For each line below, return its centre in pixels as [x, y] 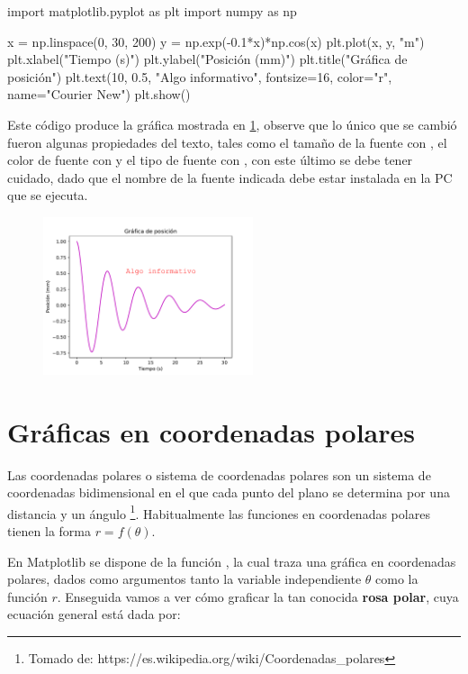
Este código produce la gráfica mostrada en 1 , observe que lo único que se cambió [232, 124]
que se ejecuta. [48, 195]
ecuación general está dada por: [94, 614]
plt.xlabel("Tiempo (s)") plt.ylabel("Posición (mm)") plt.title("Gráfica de [207, 59]
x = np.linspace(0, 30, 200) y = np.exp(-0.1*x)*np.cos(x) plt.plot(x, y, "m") [216, 41]
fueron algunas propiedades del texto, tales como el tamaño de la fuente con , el [227, 142]
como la [397, 579]
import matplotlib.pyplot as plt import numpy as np [152, 11]
